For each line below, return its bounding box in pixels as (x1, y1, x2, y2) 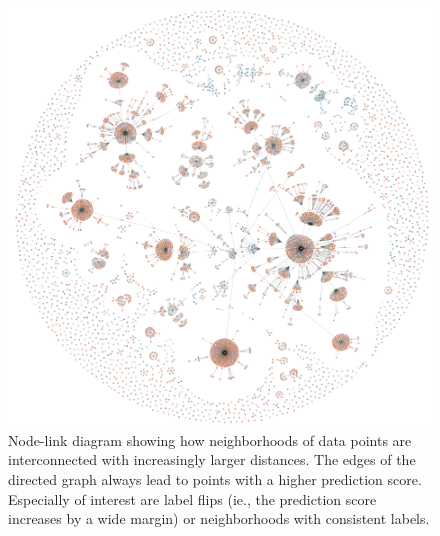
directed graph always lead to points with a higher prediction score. (8, 468, 422, 489)
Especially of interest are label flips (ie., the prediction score (8, 488, 377, 509)
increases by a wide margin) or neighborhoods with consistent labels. (8, 508, 430, 529)
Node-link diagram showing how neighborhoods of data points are (8, 429, 412, 450)
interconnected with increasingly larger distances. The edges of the (8, 449, 416, 470)
